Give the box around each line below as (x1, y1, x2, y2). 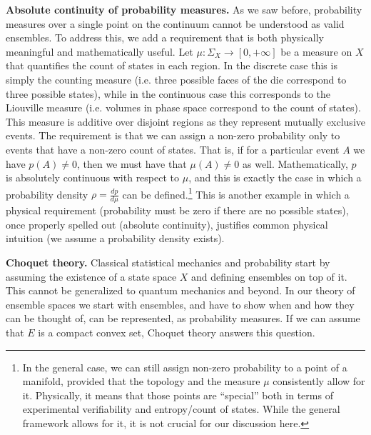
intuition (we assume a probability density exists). (6, 231, 225, 246)
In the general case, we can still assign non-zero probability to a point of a (22, 359, 347, 374)
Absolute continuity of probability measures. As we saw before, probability (6, 2, 362, 16)
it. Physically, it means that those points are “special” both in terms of (22, 387, 333, 402)
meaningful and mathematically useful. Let (6, 44, 193, 59)
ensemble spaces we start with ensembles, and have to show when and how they (6, 296, 355, 311)
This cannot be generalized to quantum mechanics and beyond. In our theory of (6, 283, 355, 298)
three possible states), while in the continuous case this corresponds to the (6, 86, 330, 101)
